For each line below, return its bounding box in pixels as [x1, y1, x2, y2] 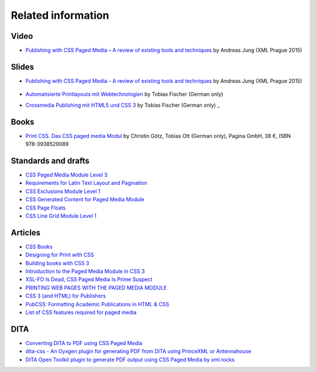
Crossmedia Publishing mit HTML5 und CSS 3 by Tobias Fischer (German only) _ [25, 102, 220, 109]
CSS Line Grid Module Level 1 [25, 212, 97, 219]
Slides [11, 62, 35, 72]
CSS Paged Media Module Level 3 [25, 171, 108, 178]
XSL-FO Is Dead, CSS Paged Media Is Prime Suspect [25, 276, 153, 283]
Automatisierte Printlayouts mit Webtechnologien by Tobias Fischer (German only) [25, 91, 224, 98]
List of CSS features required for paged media [25, 309, 137, 316]
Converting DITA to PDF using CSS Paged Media [25, 339, 143, 346]
